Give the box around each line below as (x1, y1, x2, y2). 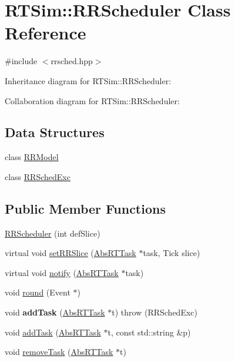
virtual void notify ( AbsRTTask (5, 266, 119, 278)
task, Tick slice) (143, 247, 200, 259)
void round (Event (5, 286, 70, 298)
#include (5, 55, 38, 67)
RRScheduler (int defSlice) (5, 227, 100, 239)
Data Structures (5, 123, 105, 141)
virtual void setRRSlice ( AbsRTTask (5, 247, 136, 259)
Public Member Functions (5, 199, 166, 217)
